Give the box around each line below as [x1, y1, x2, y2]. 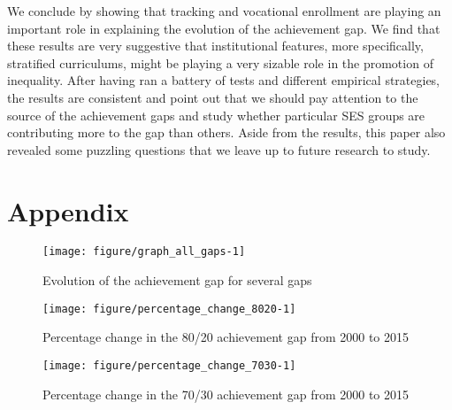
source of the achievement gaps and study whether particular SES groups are [7, 105, 425, 124]
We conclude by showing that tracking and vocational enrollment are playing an [7, 2, 441, 19]
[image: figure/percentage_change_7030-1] [42, 359, 296, 372]
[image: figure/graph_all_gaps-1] [42, 245, 246, 259]
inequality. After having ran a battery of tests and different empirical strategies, [7, 71, 441, 89]
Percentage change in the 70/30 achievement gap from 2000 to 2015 [42, 384, 409, 403]
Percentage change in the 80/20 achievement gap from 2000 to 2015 [42, 328, 409, 346]
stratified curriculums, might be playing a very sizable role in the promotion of [7, 53, 433, 72]
